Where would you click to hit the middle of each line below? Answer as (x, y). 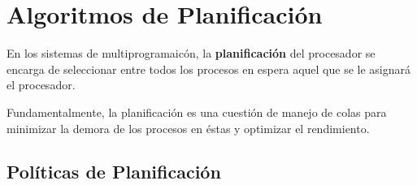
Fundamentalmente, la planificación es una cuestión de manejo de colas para (197, 112)
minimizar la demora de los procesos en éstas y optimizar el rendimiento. (188, 128)
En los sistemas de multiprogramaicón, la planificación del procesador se (191, 53)
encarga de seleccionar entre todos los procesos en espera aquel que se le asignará (208, 69)
